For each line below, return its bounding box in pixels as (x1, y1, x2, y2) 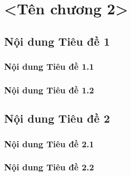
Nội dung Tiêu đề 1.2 (4, 83, 94, 96)
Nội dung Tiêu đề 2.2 (4, 161, 94, 173)
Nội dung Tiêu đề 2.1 (4, 137, 94, 150)
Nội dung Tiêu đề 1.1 (4, 60, 94, 73)
